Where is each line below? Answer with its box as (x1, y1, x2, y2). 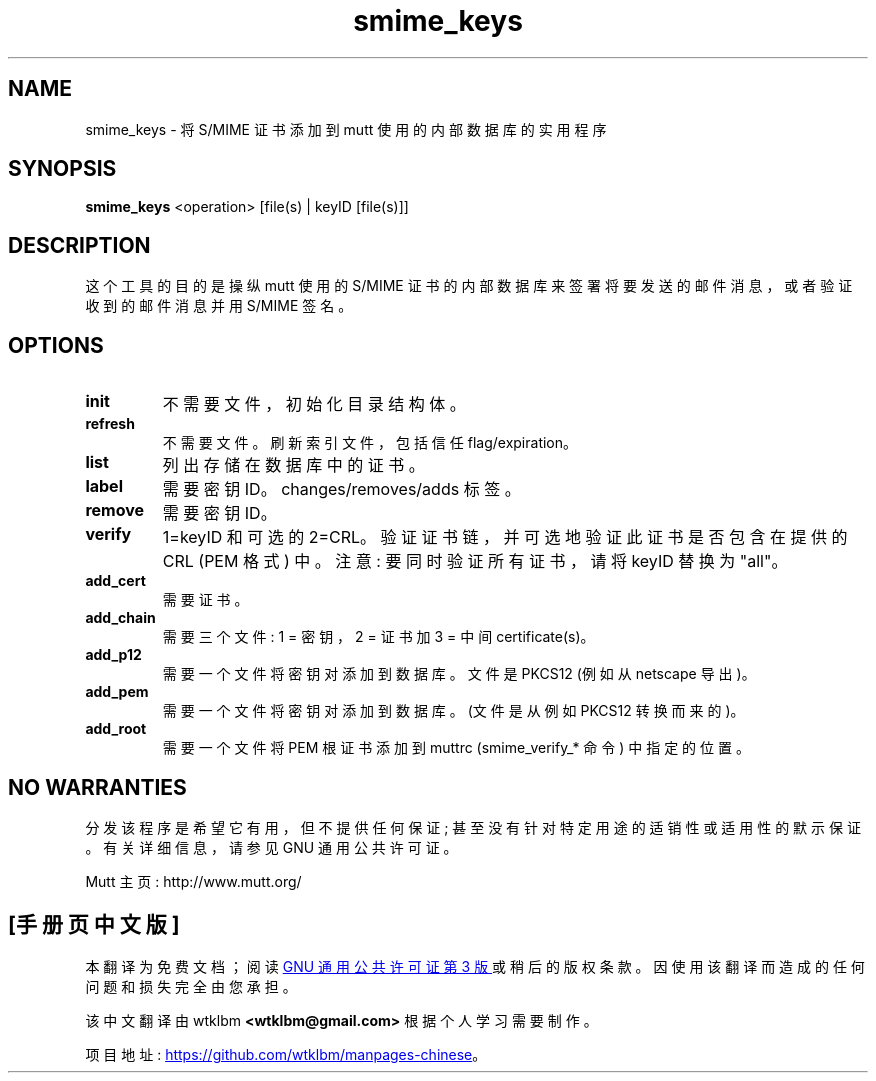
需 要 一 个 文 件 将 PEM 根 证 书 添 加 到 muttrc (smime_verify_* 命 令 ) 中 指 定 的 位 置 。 (162, 739, 750, 757)
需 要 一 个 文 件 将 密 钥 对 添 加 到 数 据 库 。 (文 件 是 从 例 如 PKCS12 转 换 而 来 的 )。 (162, 702, 745, 720)
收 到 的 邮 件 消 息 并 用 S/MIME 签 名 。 (85, 297, 353, 315)
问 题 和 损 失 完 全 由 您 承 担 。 (85, 977, 297, 995)
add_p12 (85, 646, 142, 664)
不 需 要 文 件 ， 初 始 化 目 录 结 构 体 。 (162, 394, 466, 415)
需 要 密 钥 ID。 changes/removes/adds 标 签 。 (162, 479, 521, 500)
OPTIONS (8, 332, 104, 358)
